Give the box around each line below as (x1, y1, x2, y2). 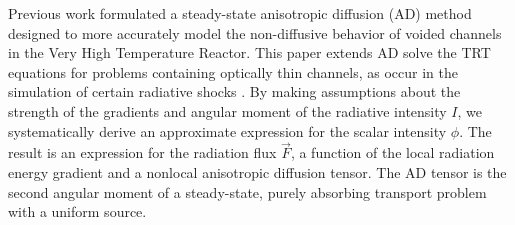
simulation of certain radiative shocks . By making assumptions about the (8, 81, 461, 102)
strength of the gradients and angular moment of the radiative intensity (8, 100, 447, 121)
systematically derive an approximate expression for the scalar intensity (8, 120, 447, 141)
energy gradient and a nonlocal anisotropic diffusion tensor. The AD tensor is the (8, 161, 507, 182)
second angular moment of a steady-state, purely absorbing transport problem (8, 181, 487, 202)
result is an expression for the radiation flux (8, 142, 277, 163)
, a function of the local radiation (290, 142, 495, 163)
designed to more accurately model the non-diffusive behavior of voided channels (8, 22, 502, 43)
